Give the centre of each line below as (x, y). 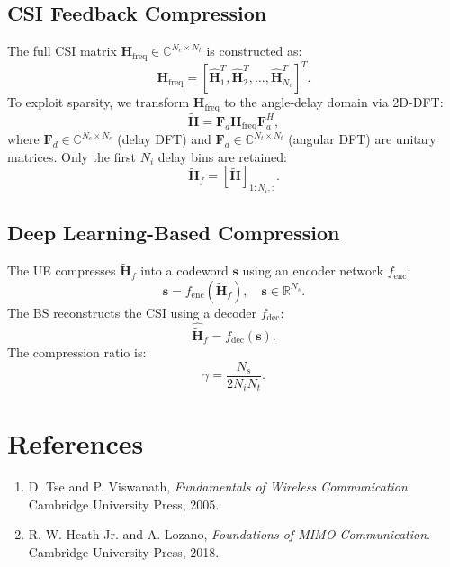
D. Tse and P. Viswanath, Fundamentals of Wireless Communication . (220, 486)
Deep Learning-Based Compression (174, 233)
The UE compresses (62, 270)
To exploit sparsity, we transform (99, 102)
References (76, 443)
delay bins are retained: (222, 156)
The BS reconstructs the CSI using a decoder (132, 312)
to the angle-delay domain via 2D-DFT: (334, 102)
